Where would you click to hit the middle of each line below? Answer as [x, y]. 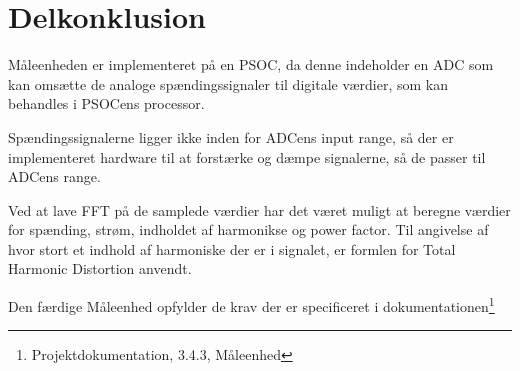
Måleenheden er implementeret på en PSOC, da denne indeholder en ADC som [251, 64]
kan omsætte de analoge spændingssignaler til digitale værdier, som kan [228, 83]
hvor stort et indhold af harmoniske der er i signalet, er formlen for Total [232, 248]
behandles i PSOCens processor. [106, 103]
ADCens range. [54, 176]
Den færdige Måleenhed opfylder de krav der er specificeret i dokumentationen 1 [251, 304]
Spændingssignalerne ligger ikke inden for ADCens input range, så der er [231, 136]
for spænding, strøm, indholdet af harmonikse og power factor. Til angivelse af [248, 229]
